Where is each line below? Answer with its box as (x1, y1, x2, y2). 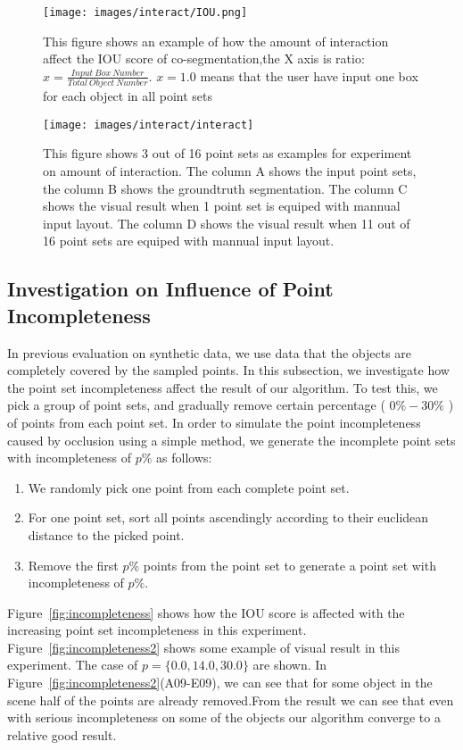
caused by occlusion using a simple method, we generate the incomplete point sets (7, 430, 456, 449)
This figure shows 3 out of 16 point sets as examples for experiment (43, 144, 412, 162)
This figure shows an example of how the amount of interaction (43, 31, 389, 50)
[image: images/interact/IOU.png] (43, 6, 248, 19)
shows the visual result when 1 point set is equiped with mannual (43, 196, 401, 215)
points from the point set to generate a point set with (143, 555, 436, 574)
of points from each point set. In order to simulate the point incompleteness (7, 412, 421, 431)
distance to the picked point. (28, 525, 185, 544)
